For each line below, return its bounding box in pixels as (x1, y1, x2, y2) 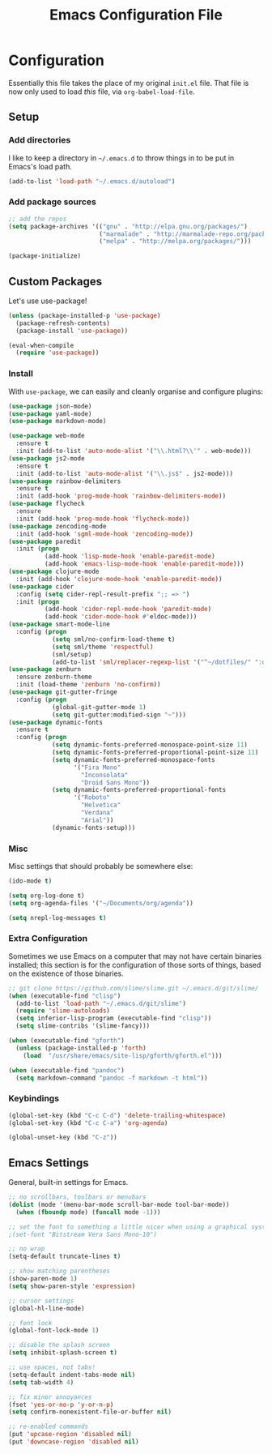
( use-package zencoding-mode (8, 522, 107, 530)
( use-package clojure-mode (8, 567, 100, 576)
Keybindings (8, 1093, 59, 1104)
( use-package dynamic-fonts (8, 718, 104, 726)
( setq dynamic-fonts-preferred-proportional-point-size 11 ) (51, 748, 259, 757)
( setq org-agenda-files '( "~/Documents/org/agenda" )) (8, 899, 194, 907)
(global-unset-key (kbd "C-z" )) (8, 1133, 117, 1142)
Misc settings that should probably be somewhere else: (8, 861, 193, 870)
